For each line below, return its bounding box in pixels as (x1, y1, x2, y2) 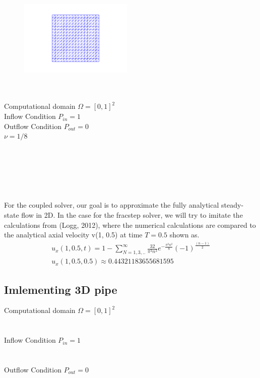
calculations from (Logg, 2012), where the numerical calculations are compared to (4, 219, 256, 230)
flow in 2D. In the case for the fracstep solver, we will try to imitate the (21, 209, 243, 220)
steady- (221, 200, 244, 210)
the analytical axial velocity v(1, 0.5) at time (4, 229, 143, 240)
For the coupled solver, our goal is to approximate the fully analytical (4, 200, 219, 210)
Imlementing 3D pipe (4, 281, 117, 297)
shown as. (169, 229, 200, 240)
